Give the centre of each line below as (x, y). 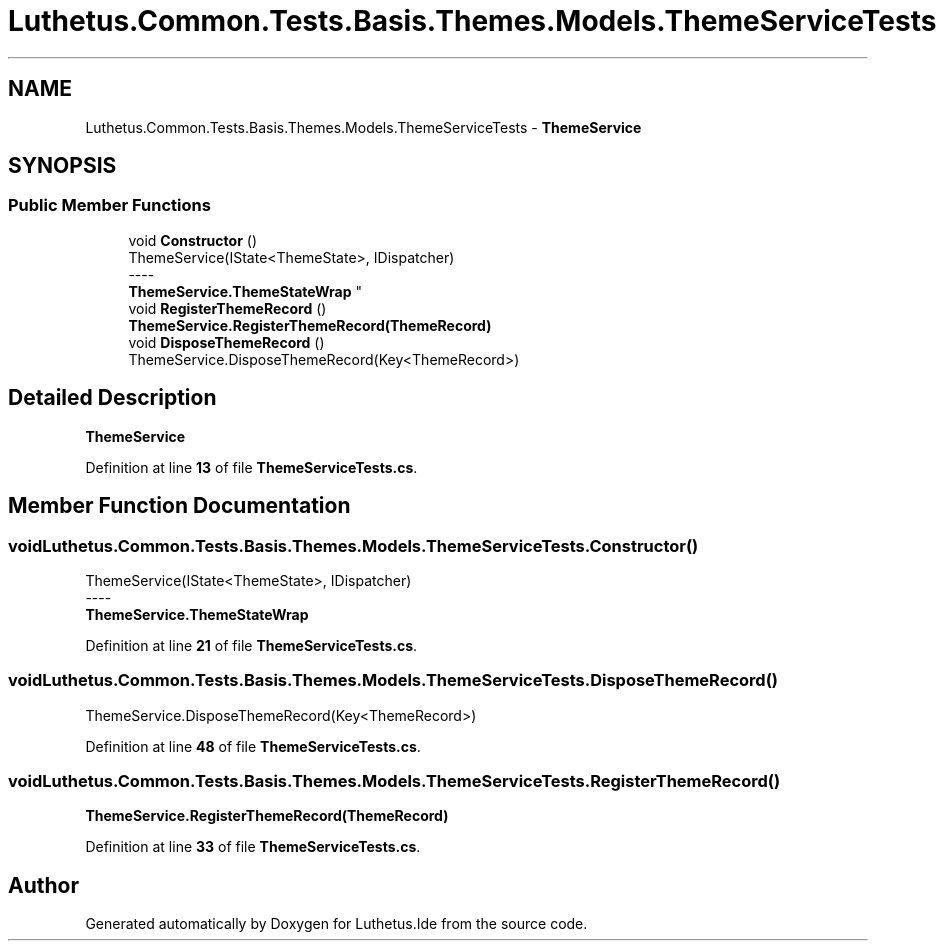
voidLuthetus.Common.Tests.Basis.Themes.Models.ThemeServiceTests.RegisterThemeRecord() (394, 781)
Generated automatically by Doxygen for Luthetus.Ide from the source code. (336, 924)
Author (43, 885)
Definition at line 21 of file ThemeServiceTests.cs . (251, 645)
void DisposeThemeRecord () (226, 342)
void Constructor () (192, 240)
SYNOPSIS (62, 166)
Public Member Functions (109, 205)
